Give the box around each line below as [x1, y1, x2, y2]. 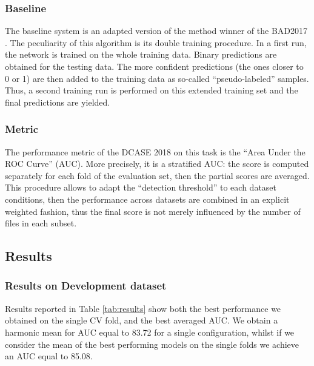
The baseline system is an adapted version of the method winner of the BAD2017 [5, 24, 307, 37]
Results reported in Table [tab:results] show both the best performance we [5, 302, 281, 314]
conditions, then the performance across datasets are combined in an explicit [5, 192, 290, 205]
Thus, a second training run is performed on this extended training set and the [5, 84, 298, 97]
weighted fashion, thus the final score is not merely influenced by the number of [5, 205, 301, 217]
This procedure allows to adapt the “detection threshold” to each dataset [5, 181, 277, 194]
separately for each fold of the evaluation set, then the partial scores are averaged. [5, 169, 310, 181]
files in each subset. [5, 217, 77, 229]
